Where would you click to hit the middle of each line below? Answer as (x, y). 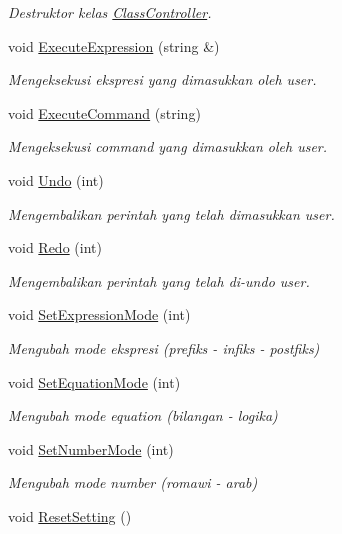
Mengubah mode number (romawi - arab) (133, 482)
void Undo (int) (56, 179)
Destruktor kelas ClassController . (110, 12)
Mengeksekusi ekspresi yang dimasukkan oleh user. (162, 79)
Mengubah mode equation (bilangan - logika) (143, 415)
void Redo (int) (55, 247)
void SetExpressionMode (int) (99, 314)
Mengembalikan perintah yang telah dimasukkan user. (171, 213)
